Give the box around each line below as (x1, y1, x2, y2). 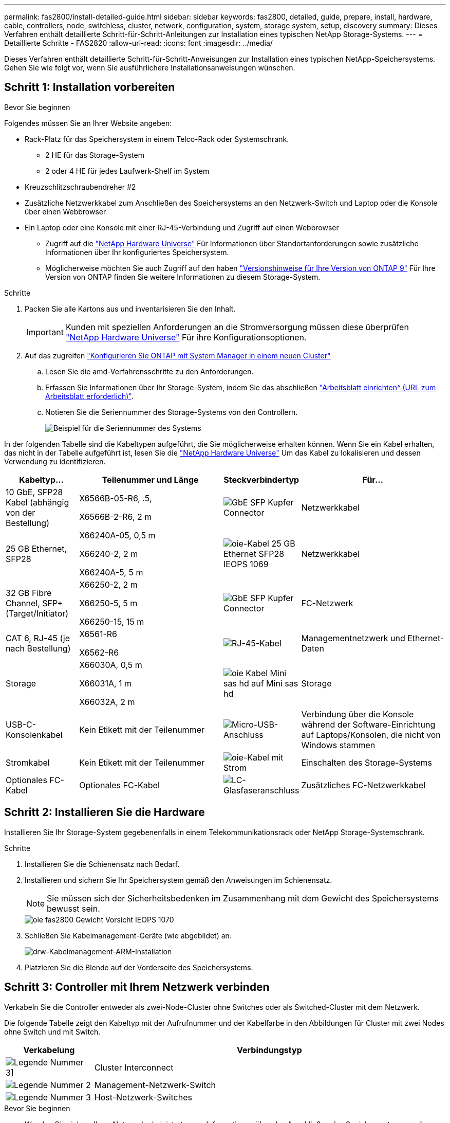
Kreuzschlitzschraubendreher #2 (25, 182, 136, 191)
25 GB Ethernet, (6, 543, 67, 554)
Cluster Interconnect (94, 1062, 174, 1073)
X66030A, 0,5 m (79, 659, 142, 670)
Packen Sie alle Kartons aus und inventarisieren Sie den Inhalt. (25, 304, 236, 313)
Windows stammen (301, 739, 376, 750)
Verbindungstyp (237, 1044, 302, 1055)
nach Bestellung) (6, 643, 71, 654)
